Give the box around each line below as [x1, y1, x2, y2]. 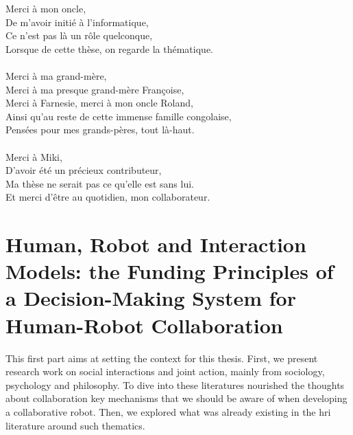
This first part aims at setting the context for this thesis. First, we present [5, 350, 318, 365]
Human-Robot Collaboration [5, 311, 283, 339]
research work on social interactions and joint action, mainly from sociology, [5, 364, 325, 379]
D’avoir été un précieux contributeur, [5, 163, 162, 177]
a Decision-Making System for [5, 284, 296, 312]
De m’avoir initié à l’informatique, [5, 14, 149, 29]
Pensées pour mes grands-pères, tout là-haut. [5, 122, 195, 137]
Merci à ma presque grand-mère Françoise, [5, 82, 184, 96]
